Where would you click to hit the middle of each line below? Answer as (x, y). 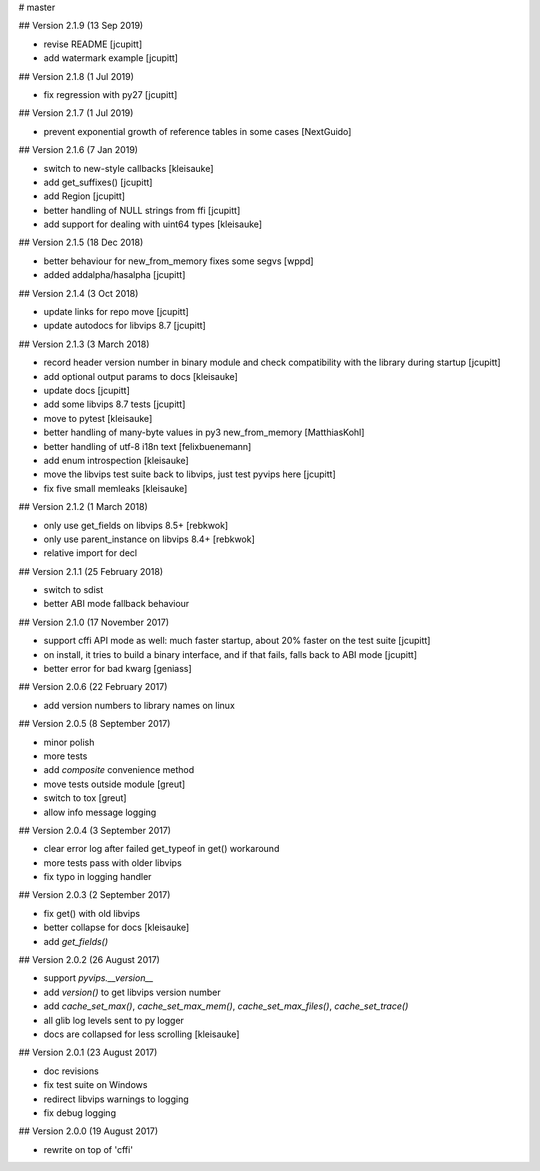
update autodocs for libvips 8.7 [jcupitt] (125, 326)
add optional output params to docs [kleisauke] (141, 376)
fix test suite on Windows (95, 1085)
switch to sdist (73, 590)
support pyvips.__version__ (98, 978)
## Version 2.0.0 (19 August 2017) (88, 1131)
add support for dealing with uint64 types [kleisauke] (153, 224)
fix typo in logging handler (97, 877)
